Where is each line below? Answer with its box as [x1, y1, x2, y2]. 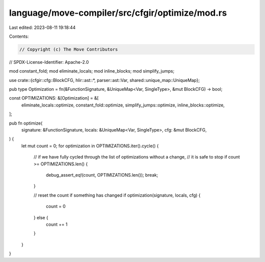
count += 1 [46, 221, 68, 227]
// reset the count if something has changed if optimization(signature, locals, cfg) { [33, 192, 201, 198]
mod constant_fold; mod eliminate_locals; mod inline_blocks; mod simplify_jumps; [9, 68, 175, 74]
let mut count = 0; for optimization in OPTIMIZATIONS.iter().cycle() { [21, 143, 159, 149]
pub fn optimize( [9, 120, 43, 126]
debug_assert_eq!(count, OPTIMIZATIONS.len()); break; [46, 172, 159, 178]
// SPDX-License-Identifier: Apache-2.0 [9, 59, 89, 65]
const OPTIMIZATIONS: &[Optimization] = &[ [9, 95, 99, 101]
